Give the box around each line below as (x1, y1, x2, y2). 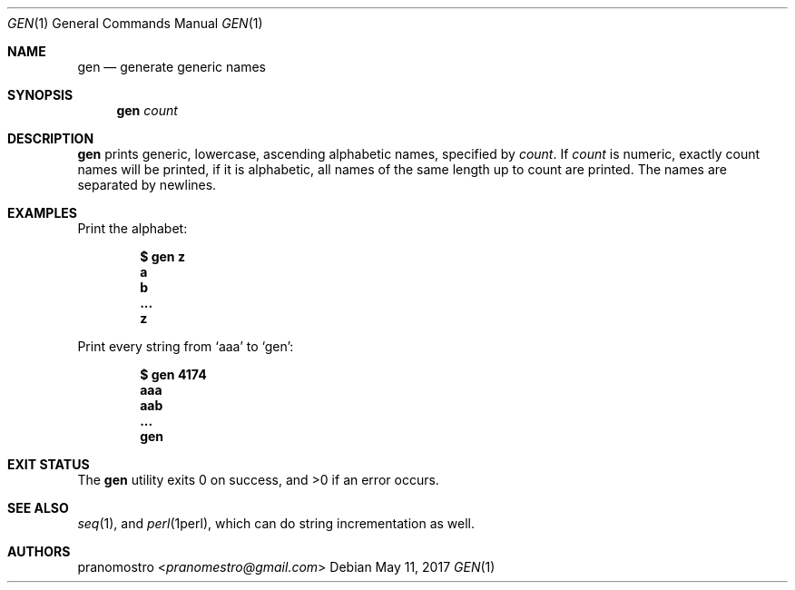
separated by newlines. (77, 177, 217, 192)
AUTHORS (7, 544, 71, 559)
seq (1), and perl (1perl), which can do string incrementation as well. (77, 516, 475, 531)
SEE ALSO (7, 500, 69, 516)
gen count (116, 103, 178, 118)
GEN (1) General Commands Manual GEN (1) (7, 15, 263, 31)
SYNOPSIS (7, 87, 74, 103)
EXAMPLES (7, 205, 77, 221)
